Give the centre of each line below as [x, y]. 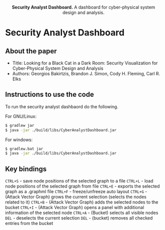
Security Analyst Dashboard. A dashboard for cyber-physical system [83, 7]
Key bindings [26, 169]
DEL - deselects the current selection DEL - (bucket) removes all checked [79, 218]
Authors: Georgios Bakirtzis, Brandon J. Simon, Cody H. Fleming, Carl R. [86, 74]
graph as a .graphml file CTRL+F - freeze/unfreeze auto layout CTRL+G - [76, 192]
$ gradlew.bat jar [24, 149]
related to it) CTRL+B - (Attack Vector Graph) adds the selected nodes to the [82, 202]
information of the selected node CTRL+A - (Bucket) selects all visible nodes [82, 213]
